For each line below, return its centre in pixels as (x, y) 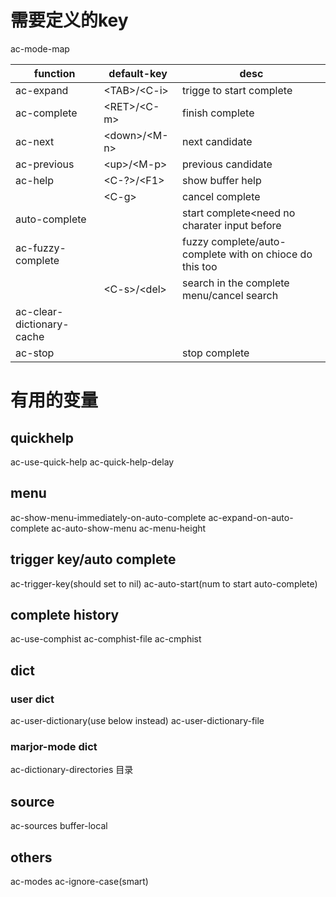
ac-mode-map (40, 48)
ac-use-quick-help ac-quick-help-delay (92, 462)
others (31, 857)
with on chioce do (270, 254)
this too (200, 266)
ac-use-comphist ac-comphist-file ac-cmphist (106, 639)
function (54, 73)
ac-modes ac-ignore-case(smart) (79, 881)
